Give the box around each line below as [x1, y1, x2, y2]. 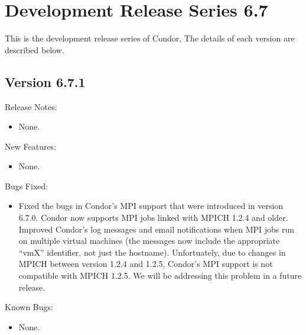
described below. [5, 43, 64, 56]
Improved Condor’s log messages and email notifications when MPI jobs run [18, 223, 295, 235]
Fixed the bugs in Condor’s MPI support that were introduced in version [18, 199, 284, 212]
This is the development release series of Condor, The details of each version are [5, 32, 295, 44]
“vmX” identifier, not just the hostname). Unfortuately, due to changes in [18, 246, 286, 258]
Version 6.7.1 [5, 72, 86, 91]
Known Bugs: [5, 301, 53, 313]
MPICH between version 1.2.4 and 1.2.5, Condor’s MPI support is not [18, 257, 273, 270]
